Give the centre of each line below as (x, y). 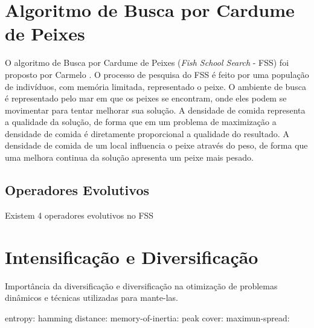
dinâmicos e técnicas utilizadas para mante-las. (91, 297)
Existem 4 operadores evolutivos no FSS (79, 215)
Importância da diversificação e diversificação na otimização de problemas (141, 285)
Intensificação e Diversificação (132, 256)
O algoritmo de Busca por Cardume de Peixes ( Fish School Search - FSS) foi (147, 63)
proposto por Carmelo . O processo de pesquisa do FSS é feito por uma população (157, 74)
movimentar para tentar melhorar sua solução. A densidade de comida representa (155, 110)
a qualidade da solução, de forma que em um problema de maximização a (141, 122)
